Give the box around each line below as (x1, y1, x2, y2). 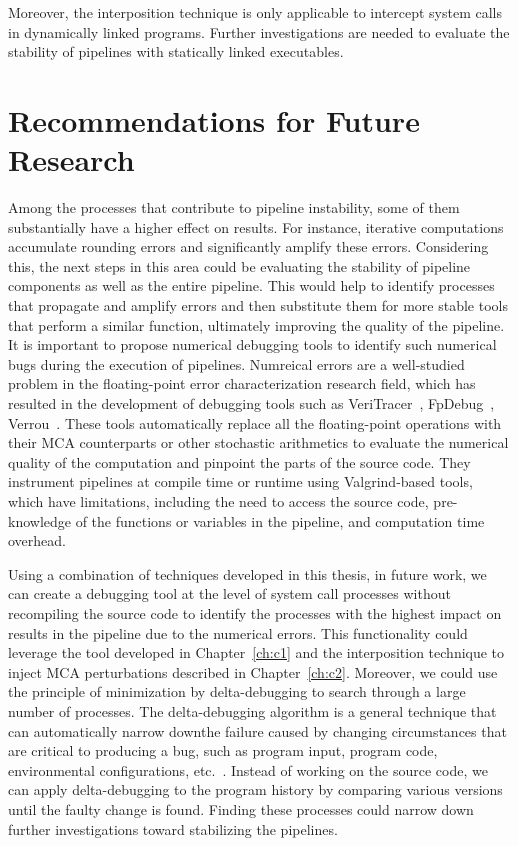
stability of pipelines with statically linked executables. (8, 41, 344, 62)
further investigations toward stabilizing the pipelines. (8, 818, 338, 839)
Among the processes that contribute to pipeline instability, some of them (8, 197, 460, 218)
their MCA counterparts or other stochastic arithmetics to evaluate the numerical (8, 432, 509, 453)
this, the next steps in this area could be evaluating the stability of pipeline (8, 255, 471, 276)
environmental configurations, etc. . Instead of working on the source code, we (8, 759, 488, 780)
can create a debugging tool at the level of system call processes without (8, 583, 451, 604)
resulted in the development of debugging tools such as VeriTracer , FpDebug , (8, 393, 495, 414)
